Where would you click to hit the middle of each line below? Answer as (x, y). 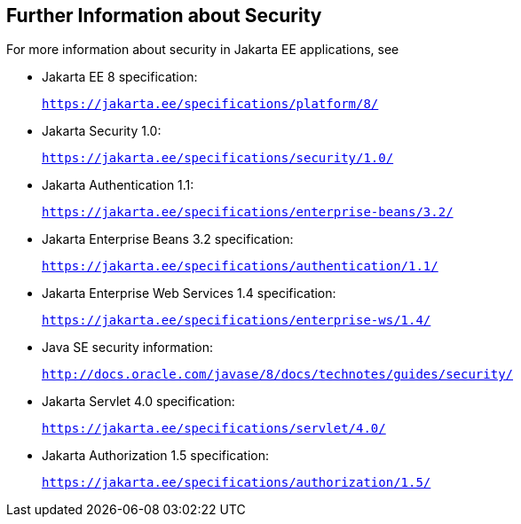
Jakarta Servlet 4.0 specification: (138, 402)
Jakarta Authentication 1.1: (118, 185)
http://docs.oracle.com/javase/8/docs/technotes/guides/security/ (278, 375)
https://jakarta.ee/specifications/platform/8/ (210, 104)
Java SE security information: (127, 348)
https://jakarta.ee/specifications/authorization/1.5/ (237, 483)
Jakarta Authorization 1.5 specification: (156, 456)
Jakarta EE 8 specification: (120, 77)
